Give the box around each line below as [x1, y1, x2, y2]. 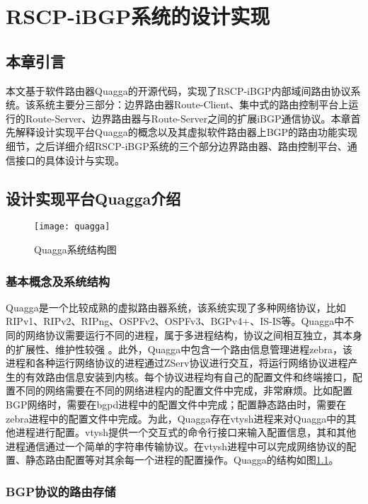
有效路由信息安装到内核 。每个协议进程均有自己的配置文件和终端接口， [25, 369, 352, 384]
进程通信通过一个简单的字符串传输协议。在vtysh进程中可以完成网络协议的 [6, 438, 347, 453]
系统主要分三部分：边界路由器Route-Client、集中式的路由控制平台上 [35, 97, 349, 112]
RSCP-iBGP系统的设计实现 [6, 1, 270, 30]
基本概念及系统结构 [6, 272, 110, 290]
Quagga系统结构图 [34, 242, 117, 256]
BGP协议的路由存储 [6, 482, 116, 500]
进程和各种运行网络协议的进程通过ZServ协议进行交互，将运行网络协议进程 [6, 355, 348, 370]
